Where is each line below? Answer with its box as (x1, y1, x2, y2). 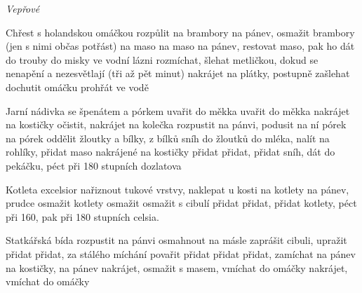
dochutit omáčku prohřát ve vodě (6, 79, 149, 94)
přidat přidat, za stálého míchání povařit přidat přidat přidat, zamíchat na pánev (6, 246, 356, 261)
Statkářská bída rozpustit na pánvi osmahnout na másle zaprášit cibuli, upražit (6, 233, 347, 247)
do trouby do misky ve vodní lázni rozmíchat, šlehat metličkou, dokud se (6, 52, 319, 67)
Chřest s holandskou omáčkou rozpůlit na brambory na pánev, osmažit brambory (6, 25, 355, 39)
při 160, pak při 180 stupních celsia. (6, 209, 159, 224)
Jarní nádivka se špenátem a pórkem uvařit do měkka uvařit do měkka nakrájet (6, 103, 350, 118)
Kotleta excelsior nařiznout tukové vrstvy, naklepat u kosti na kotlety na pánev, (6, 182, 349, 196)
